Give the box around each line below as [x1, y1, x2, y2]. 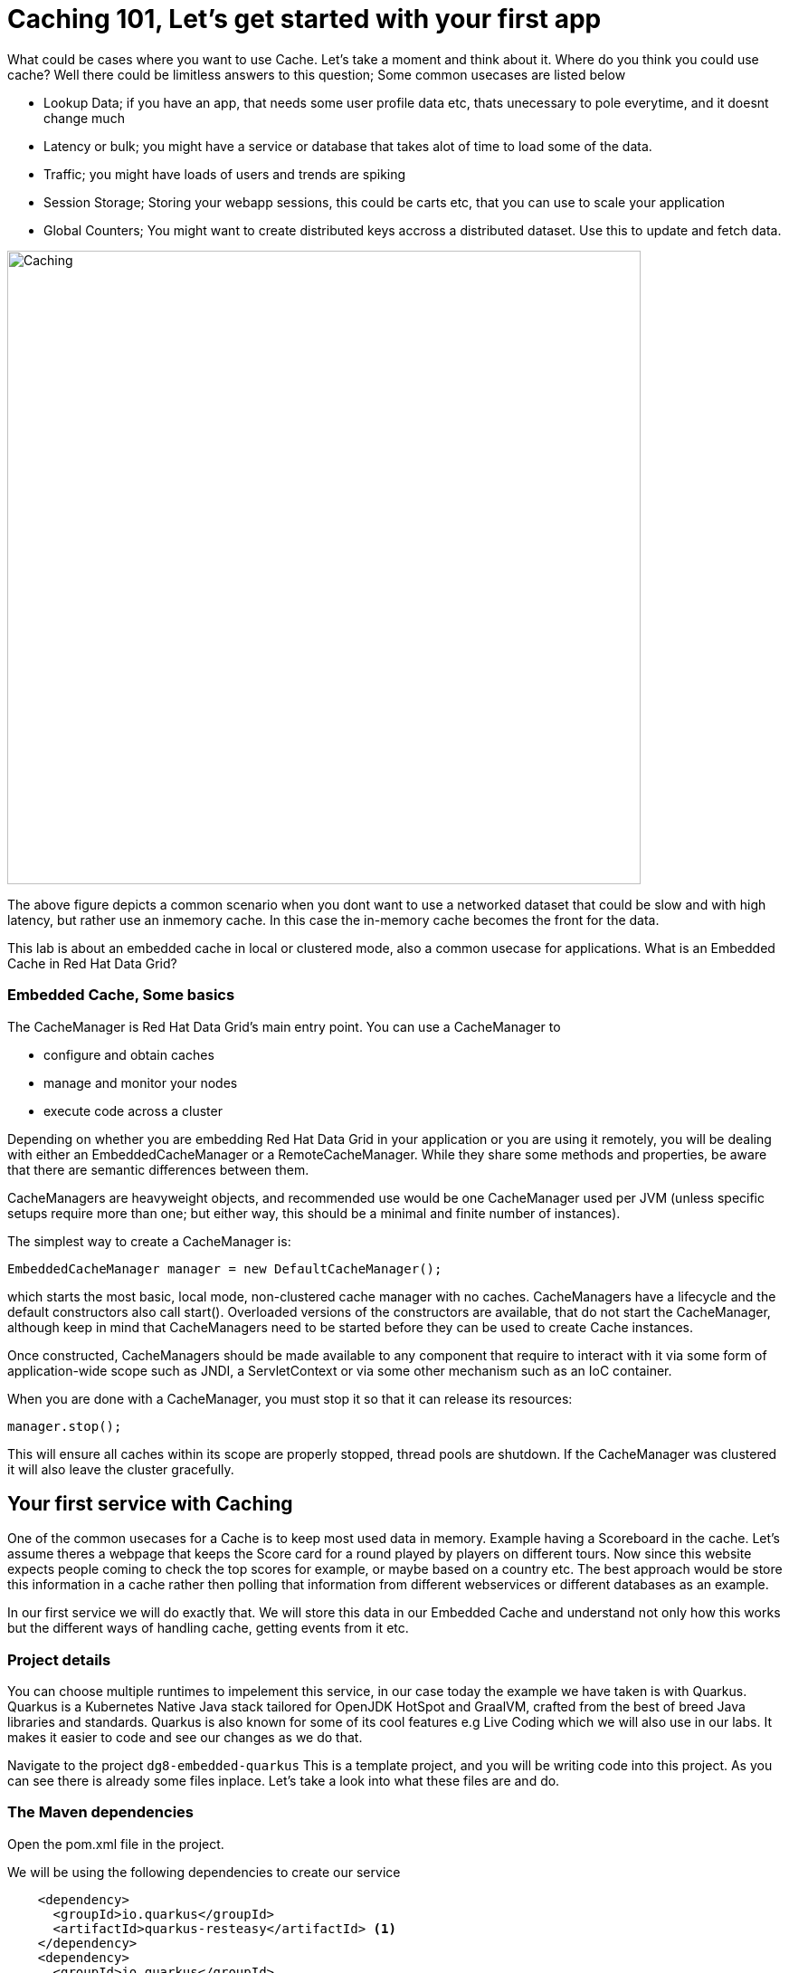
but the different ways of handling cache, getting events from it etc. [7, 1620, 409, 1636]
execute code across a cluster [43, 1102, 223, 1119]
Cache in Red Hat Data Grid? [7, 955, 177, 971]
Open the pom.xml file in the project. [7, 1835, 224, 1852]
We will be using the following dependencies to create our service [7, 1863, 401, 1880]
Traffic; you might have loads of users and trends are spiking [43, 166, 406, 182]
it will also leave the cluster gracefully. [7, 1461, 234, 1477]
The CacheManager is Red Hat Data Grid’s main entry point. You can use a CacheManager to [7, 1018, 561, 1034]
